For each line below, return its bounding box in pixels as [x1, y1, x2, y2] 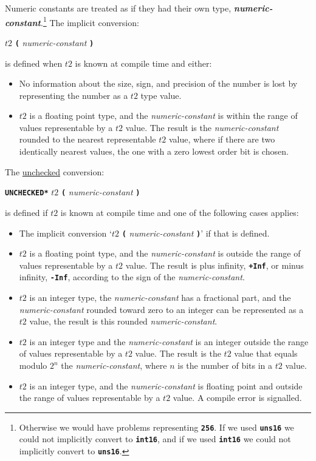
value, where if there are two [168, 133, 275, 146]
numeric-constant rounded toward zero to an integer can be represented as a [19, 303, 304, 315]
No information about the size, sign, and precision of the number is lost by [19, 77, 298, 90]
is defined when [5, 56, 63, 69]
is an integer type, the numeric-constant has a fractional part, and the [29, 291, 291, 304]
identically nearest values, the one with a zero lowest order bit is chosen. [19, 145, 289, 158]
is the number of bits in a [177, 359, 273, 372]
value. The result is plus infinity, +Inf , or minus [125, 258, 304, 271]
